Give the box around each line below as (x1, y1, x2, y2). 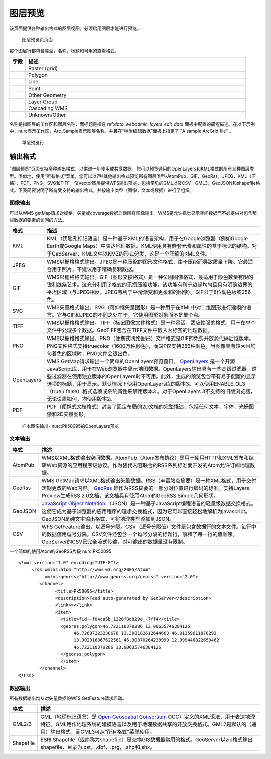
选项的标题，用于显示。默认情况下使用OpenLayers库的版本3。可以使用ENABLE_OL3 (47, 380, 245, 387)
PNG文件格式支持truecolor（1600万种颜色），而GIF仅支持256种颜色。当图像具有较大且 (47, 342, 251, 349)
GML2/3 (12, 720, 32, 727)
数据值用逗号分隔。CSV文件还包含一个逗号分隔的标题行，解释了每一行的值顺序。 (46, 531, 238, 538)
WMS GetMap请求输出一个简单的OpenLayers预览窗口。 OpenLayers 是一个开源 (47, 358, 235, 365)
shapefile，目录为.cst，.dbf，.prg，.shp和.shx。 (40, 743, 155, 750)
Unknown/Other (28, 111, 66, 118)
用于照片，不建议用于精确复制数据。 (52, 266, 138, 273)
